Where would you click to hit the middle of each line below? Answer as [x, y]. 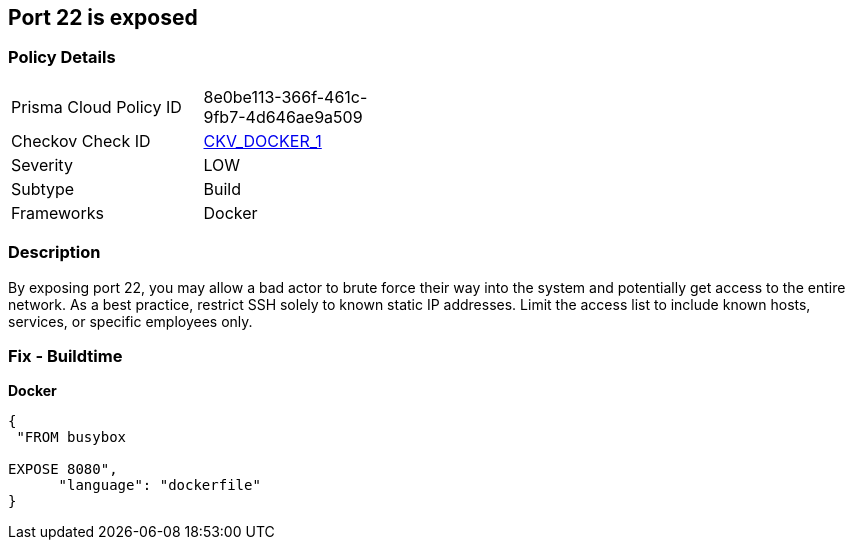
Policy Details [62, 57]
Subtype [43, 188]
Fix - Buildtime [65, 355]
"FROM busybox [71, 437]
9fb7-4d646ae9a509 [283, 116]
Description [54, 252]
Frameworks [57, 212]
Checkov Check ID [81, 140]
